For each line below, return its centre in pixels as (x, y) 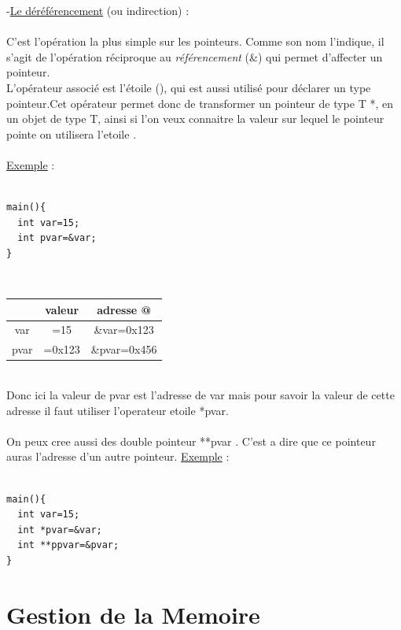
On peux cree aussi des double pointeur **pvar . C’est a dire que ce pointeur (191, 441)
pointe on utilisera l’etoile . (72, 133)
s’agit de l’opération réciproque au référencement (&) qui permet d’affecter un (195, 56)
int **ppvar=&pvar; (68, 545)
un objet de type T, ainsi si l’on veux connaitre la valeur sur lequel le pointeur (195, 119)
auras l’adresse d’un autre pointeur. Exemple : (118, 456)
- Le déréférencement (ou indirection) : (98, 10)
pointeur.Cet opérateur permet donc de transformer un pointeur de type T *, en (200, 103)
